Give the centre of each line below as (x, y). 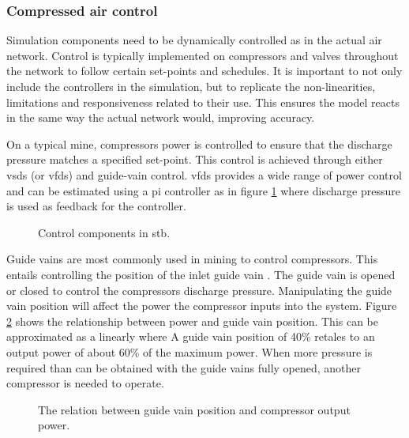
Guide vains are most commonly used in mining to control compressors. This (192, 259)
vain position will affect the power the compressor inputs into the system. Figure (202, 306)
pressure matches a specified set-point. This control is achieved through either (195, 159)
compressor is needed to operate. (85, 383)
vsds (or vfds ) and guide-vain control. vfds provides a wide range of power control (204, 174)
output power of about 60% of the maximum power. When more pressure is (189, 351)
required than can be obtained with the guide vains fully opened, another (184, 367)
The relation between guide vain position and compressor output (194, 409)
